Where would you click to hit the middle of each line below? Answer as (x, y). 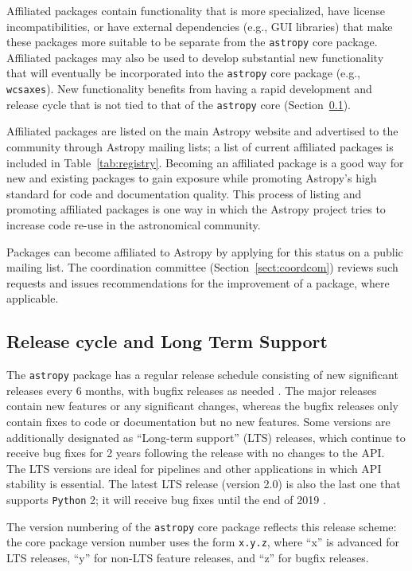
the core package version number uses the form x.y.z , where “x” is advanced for (203, 542)
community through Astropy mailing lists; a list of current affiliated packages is (200, 147)
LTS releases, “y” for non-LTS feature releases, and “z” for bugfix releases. (188, 557)
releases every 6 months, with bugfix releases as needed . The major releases (192, 390)
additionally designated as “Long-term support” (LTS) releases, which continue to (206, 437)
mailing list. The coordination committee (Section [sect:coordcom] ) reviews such (202, 267)
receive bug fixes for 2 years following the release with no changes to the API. (196, 453)
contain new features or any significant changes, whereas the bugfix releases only (202, 406)
